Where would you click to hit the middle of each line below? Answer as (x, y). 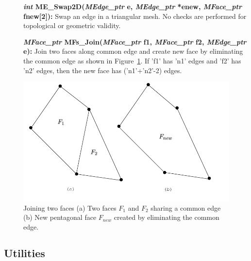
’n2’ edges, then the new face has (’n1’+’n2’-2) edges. (103, 70)
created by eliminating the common (167, 217)
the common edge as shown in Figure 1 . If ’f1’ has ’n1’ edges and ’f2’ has (132, 60)
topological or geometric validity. (72, 25)
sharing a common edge (186, 207)
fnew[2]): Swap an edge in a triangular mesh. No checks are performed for (135, 16)
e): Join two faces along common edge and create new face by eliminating (133, 51)
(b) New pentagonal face (60, 217)
